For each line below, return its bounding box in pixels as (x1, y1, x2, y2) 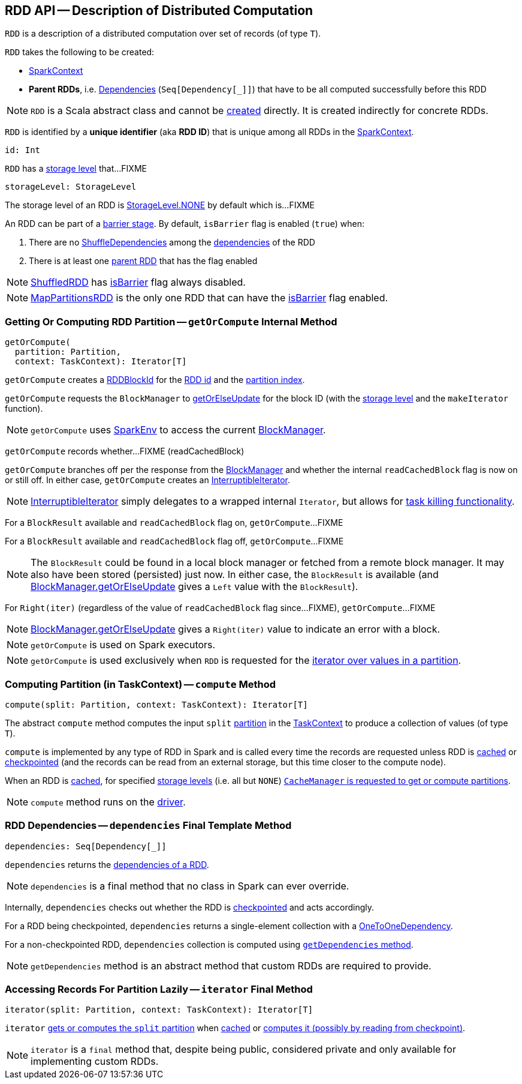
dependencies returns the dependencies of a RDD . (5, 859, 209, 870)
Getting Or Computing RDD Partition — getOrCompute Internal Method (5, 315, 337, 328)
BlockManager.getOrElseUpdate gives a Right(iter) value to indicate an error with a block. (31, 623, 440, 636)
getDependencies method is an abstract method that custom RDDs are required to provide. (31, 959, 432, 972)
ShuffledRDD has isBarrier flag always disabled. (31, 276, 246, 289)
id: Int (5, 145, 41, 155)
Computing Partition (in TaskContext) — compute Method (5, 678, 276, 690)
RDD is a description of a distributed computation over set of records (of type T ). (5, 28, 321, 39)
